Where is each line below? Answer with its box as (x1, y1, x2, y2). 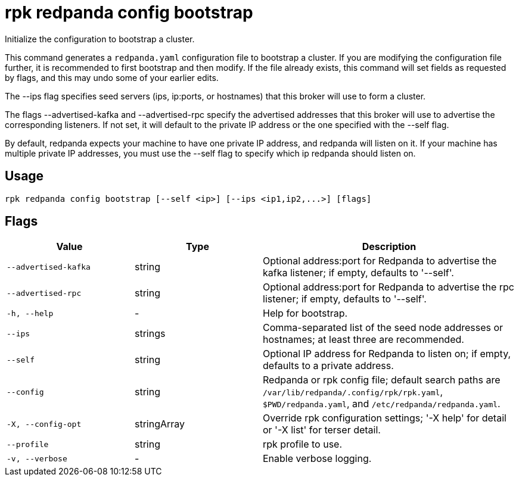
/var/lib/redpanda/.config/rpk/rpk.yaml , (263, 386, 443, 398)
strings (135, 327, 166, 340)
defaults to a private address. (263, 360, 394, 372)
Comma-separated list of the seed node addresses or (263, 321, 504, 334)
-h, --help (7, 308, 54, 318)
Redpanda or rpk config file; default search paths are (263, 374, 501, 386)
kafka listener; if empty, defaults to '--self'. (263, 267, 454, 279)
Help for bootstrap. (263, 307, 348, 320)
